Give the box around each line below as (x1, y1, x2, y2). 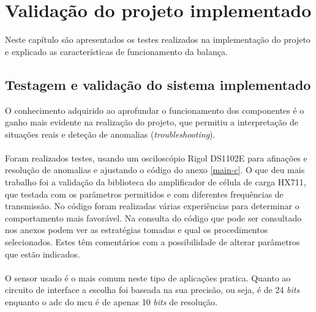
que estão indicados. (5, 247, 80, 260)
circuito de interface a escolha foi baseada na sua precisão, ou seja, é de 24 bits (5, 283, 300, 296)
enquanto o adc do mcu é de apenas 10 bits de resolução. (5, 295, 217, 308)
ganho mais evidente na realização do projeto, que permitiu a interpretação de (5, 116, 298, 128)
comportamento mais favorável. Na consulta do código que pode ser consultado (5, 211, 302, 224)
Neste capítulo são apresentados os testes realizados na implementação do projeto (5, 33, 310, 46)
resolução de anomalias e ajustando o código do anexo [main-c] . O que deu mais (5, 163, 305, 176)
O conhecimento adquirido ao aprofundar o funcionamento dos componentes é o (5, 103, 304, 116)
